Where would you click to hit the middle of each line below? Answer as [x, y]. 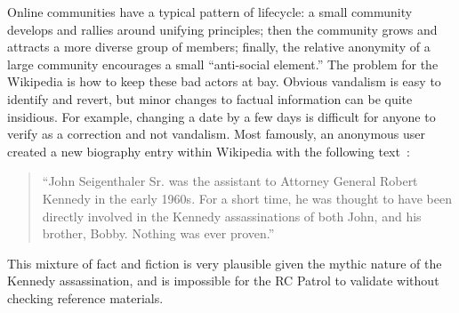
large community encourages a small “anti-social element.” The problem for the [223, 64]
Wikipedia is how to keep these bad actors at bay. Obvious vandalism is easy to [224, 81]
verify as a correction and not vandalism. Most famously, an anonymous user [217, 134]
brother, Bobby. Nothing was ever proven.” [158, 233]
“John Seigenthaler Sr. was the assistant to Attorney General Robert [230, 181]
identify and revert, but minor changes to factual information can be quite [210, 98]
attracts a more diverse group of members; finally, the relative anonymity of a [219, 47]
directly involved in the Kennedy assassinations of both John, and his [232, 216]
